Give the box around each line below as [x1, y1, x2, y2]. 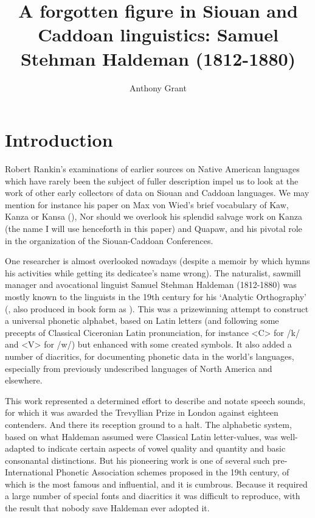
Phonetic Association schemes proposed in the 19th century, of [56, 466, 289, 478]
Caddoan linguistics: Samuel [38, 22, 279, 47]
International [5, 466, 54, 478]
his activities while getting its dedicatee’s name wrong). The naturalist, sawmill [5, 266, 301, 279]
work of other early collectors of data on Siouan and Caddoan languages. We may [5, 186, 310, 199]
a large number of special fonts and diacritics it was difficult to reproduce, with [5, 489, 300, 502]
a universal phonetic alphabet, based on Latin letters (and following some [5, 314, 279, 327]
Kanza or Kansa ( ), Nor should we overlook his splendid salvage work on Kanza [5, 210, 302, 223]
